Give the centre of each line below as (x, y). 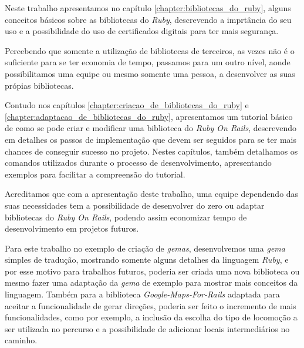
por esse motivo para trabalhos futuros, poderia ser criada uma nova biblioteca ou (152, 271)
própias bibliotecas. (39, 85)
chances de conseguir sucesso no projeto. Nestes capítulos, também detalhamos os (151, 151)
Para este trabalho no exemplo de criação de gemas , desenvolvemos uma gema (145, 248)
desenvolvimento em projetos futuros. (72, 228)
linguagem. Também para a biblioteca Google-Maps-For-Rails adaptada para (142, 294)
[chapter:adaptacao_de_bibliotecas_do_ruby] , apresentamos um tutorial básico (149, 116)
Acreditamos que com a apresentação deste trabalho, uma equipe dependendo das (152, 194)
